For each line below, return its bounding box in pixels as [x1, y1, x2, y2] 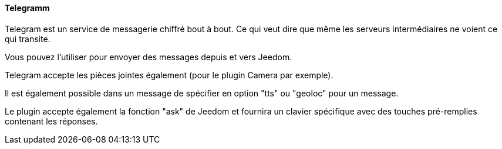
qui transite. [5, 33, 50, 44]
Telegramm [5, 3, 50, 13]
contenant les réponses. [5, 116, 98, 126]
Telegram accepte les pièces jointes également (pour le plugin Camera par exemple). [5, 70, 333, 80]
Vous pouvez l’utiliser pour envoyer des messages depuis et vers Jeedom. [5, 51, 292, 62]
